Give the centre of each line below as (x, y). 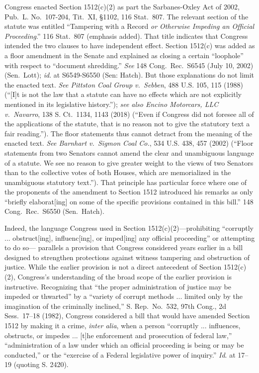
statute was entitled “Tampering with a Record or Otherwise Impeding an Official (129, 26)
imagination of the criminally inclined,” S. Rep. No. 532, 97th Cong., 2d (115, 306)
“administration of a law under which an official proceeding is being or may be (124, 345)
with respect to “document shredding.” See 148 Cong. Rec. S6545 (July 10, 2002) (129, 65)
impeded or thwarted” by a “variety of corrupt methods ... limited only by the (124, 296)
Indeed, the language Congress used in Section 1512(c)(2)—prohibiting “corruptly (129, 228)
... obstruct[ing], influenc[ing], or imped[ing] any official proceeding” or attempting (130, 237)
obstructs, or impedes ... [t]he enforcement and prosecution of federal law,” (118, 335)
